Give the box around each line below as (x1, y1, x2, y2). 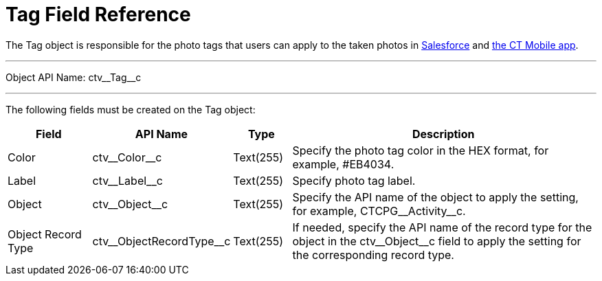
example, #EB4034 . (292, 157, 394, 171)
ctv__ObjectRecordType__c (92, 234, 231, 248)
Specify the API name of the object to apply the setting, (292, 190, 579, 204)
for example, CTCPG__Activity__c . (292, 203, 466, 218)
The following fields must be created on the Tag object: (5, 103, 256, 115)
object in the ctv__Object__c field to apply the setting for (292, 234, 581, 248)
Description (412, 126, 475, 141)
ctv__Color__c (92, 150, 162, 164)
